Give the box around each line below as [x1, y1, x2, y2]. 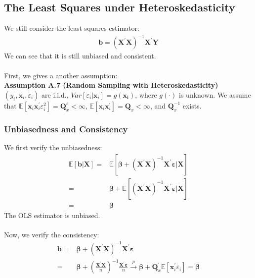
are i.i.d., [42, 89, 69, 100]
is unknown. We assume [179, 89, 251, 100]
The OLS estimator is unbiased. [4, 210, 100, 220]
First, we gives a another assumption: [4, 70, 118, 80]
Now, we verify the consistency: [4, 229, 99, 239]
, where [135, 89, 157, 100]
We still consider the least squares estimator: [4, 23, 139, 33]
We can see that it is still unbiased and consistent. [4, 51, 156, 61]
